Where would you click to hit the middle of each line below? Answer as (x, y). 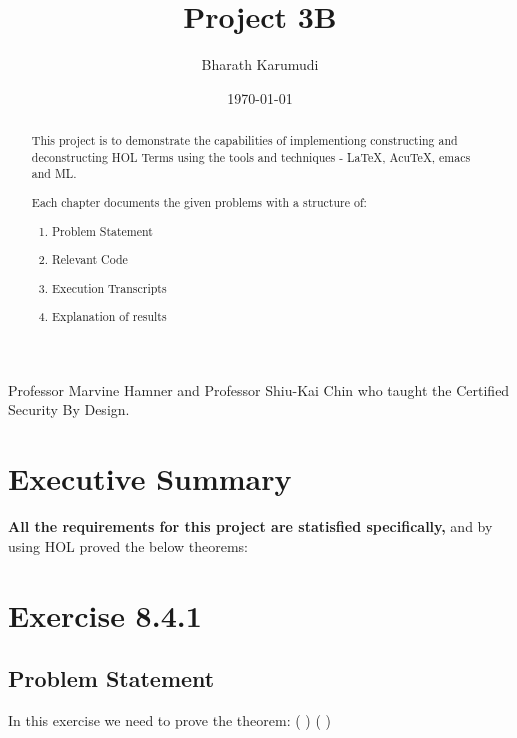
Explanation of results (109, 316)
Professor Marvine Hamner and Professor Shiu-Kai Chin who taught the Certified (259, 389)
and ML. (54, 173)
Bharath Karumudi (260, 64)
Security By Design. (69, 409)
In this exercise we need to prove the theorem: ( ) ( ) (169, 719)
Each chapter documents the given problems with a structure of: (199, 201)
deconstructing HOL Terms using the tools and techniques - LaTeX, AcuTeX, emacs (251, 156)
